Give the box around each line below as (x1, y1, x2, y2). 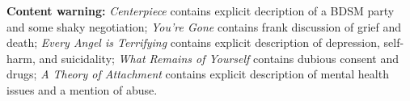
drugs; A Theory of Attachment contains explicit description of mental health (6, 65, 389, 82)
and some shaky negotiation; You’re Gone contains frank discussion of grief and (6, 18, 402, 35)
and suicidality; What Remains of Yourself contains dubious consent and (39, 49, 399, 66)
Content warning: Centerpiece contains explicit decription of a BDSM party (6, 2, 395, 19)
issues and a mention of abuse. (6, 81, 158, 98)
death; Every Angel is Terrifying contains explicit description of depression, (6, 34, 380, 51)
